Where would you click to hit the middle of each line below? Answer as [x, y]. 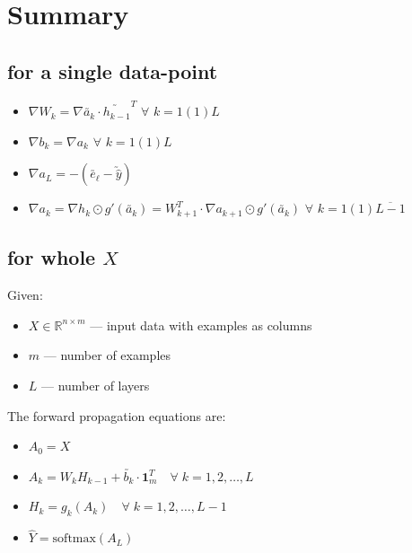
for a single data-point [113, 70]
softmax [74, 539]
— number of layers [96, 385]
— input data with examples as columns [201, 325]
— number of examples [107, 355]
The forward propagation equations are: [117, 415]
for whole [52, 257]
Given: [25, 295]
